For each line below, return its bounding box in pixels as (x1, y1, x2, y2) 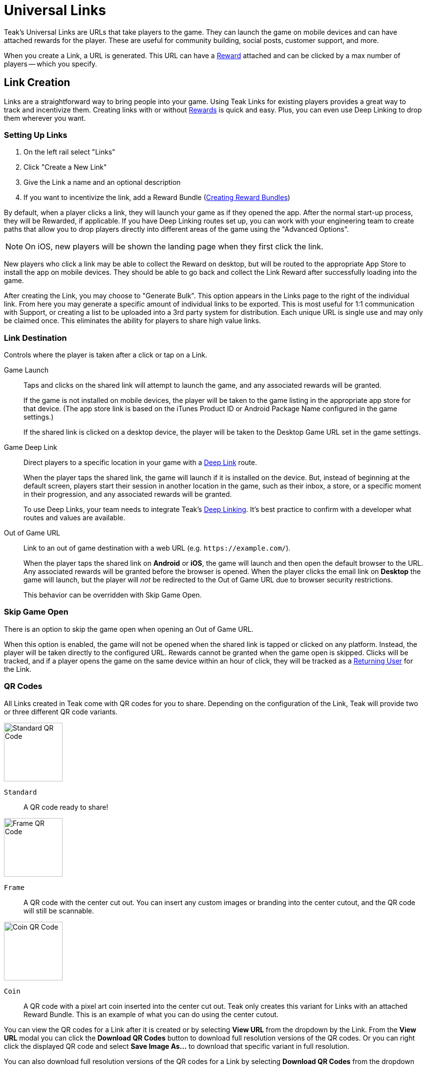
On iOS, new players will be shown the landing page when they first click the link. (25, 242, 323, 252)
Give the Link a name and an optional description (23, 178, 181, 187)
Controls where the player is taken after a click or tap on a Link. (4, 351, 208, 359)
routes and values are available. (23, 513, 126, 522)
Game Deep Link (4, 443, 57, 452)
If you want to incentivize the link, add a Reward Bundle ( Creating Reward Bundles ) (23, 193, 290, 202)
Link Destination (4, 333, 67, 343)
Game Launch (4, 366, 49, 375)
